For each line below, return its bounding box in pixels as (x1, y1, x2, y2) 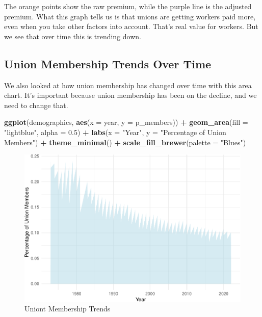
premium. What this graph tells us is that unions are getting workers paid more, (4, 11, 256, 21)
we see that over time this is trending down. (4, 31, 141, 41)
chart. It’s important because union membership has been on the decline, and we (4, 90, 257, 100)
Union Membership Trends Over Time (4, 56, 212, 71)
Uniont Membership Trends (24, 303, 111, 314)
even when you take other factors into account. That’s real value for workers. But (4, 21, 258, 32)
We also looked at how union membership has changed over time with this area (4, 80, 252, 90)
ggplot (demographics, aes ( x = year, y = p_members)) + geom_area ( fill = (4, 117, 248, 127)
